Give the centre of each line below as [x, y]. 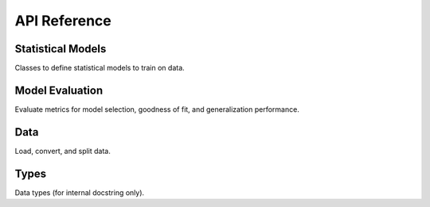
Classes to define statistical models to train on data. [100, 68]
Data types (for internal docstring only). [80, 192]
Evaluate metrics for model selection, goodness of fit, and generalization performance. [157, 109]
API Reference [63, 21]
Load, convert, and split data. [63, 151]
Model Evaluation [59, 90]
